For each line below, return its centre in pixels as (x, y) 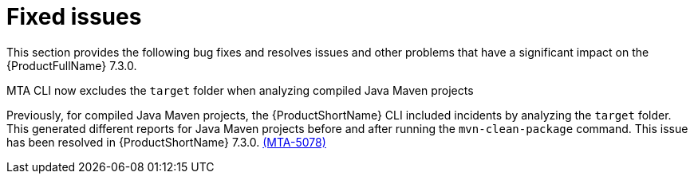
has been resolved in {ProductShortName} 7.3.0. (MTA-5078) (166, 142)
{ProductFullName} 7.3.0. (72, 65)
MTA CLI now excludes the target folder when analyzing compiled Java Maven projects (240, 90)
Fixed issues (74, 17)
